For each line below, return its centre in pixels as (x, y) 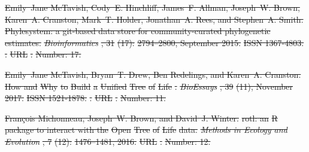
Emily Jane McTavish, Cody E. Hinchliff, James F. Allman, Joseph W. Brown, (152, 7)
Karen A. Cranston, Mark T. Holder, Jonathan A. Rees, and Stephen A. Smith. (154, 19)
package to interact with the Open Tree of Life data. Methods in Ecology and (146, 130)
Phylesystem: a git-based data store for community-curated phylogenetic (138, 31)
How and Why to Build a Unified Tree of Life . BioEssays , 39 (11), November (149, 86)
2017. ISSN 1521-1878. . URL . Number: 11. (85, 98)
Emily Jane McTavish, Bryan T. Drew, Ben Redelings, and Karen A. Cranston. (153, 74)
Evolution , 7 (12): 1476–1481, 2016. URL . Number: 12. (108, 141)
